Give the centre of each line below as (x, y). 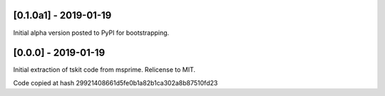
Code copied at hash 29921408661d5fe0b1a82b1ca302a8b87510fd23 (115, 82)
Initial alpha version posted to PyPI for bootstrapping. (91, 33)
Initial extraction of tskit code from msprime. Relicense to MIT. (104, 70)
